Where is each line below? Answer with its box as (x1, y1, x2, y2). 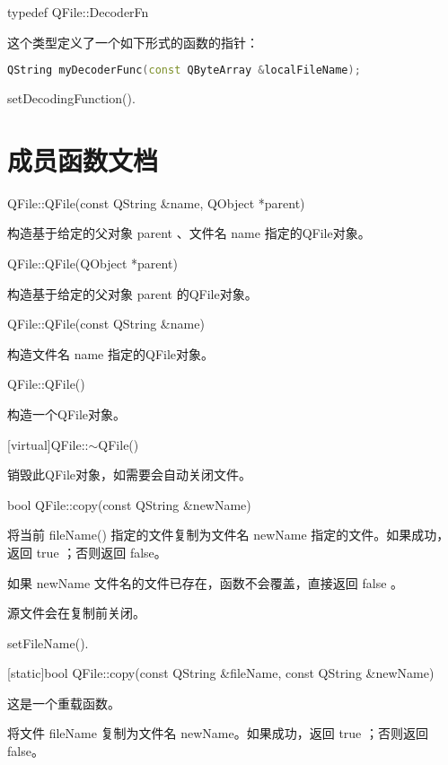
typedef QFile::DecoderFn (7, 3, 149, 21)
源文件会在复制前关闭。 (7, 603, 145, 622)
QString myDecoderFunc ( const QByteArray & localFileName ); (7, 64, 361, 77)
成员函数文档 (7, 141, 159, 178)
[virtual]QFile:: (7, 435, 89, 453)
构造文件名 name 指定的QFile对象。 (7, 344, 215, 363)
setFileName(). (7, 633, 89, 652)
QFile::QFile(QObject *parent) (7, 253, 178, 272)
